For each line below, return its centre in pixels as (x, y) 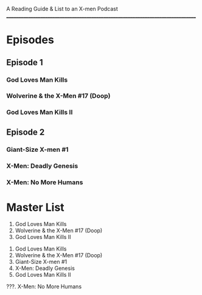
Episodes (30, 40)
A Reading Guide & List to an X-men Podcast (62, 9)
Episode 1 (25, 62)
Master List (36, 207)
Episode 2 (26, 132)
